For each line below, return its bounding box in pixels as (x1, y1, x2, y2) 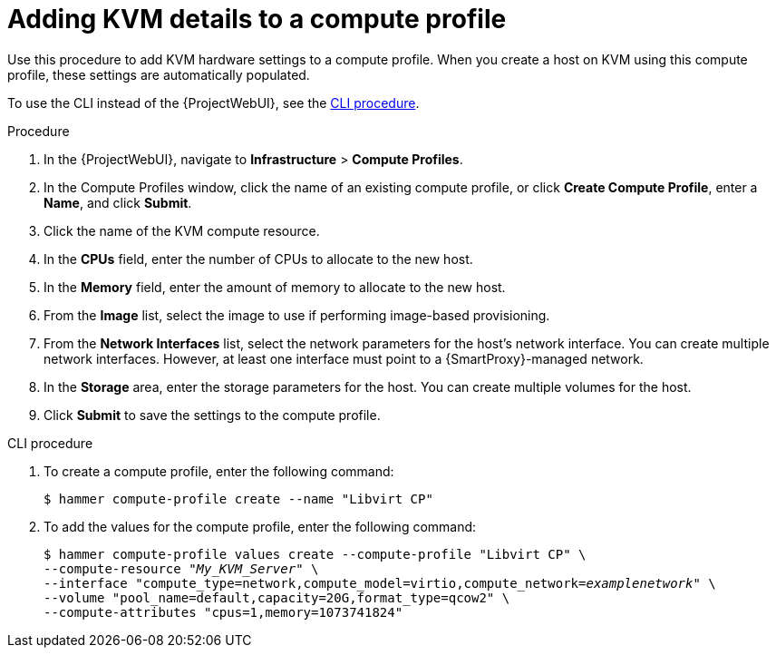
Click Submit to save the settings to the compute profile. (44, 406, 381, 423)
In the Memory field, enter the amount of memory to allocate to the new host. (44, 279, 506, 295)
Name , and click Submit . (44, 194, 192, 210)
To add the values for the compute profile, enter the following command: (44, 518, 477, 534)
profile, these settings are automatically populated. (7, 66, 310, 83)
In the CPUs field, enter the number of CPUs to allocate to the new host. (44, 250, 473, 267)
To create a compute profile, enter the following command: (44, 463, 394, 479)
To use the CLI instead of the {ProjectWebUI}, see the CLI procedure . (7, 94, 420, 111)
